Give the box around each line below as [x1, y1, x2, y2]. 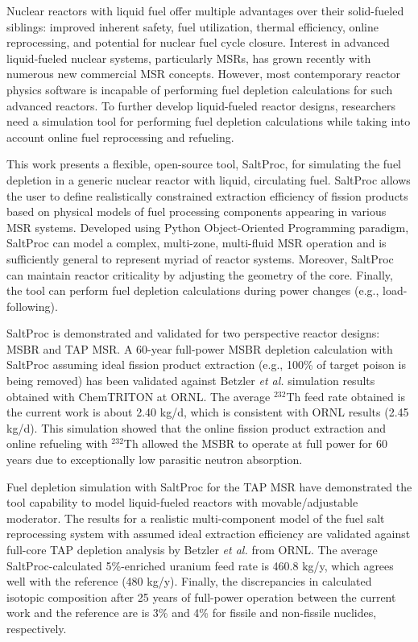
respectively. [6, 619, 67, 636]
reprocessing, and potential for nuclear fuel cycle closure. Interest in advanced [6, 34, 390, 51]
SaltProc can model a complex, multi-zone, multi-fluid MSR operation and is [6, 234, 387, 251]
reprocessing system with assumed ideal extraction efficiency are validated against [6, 525, 411, 542]
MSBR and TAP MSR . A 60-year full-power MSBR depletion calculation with [6, 340, 393, 357]
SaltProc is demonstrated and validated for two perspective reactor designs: [6, 325, 380, 342]
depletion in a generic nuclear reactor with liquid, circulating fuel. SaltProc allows [6, 171, 411, 188]
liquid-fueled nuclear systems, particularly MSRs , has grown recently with [6, 49, 371, 66]
